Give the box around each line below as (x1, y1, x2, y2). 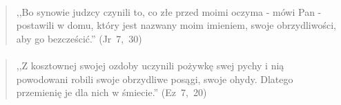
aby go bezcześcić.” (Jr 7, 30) (16, 31, 142, 45)
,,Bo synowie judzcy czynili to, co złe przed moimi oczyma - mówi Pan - (16, 4, 322, 19)
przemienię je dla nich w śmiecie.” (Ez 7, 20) (16, 85, 207, 100)
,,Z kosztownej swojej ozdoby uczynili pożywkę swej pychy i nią (16, 58, 284, 72)
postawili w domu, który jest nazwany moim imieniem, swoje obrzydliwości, (16, 18, 336, 32)
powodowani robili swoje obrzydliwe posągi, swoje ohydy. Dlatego (16, 71, 293, 86)
